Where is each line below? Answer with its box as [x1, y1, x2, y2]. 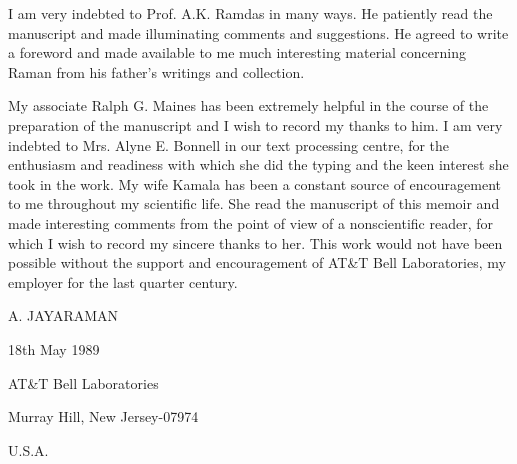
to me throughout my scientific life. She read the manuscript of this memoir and [8, 193, 500, 214]
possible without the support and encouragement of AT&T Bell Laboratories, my [8, 252, 506, 273]
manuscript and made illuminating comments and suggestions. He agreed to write [8, 22, 509, 43]
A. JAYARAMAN [8, 305, 119, 326]
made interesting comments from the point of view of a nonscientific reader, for [8, 212, 493, 233]
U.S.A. [8, 439, 49, 460]
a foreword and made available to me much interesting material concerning [8, 42, 466, 63]
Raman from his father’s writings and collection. [8, 61, 305, 82]
